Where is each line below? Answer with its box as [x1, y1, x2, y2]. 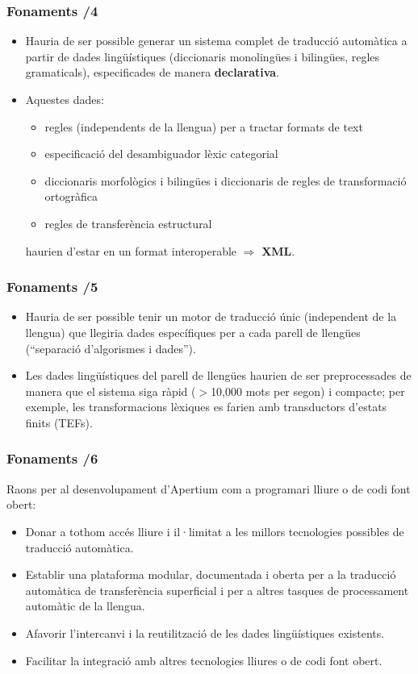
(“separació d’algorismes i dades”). [25, 339, 196, 356]
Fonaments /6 [6, 448, 98, 468]
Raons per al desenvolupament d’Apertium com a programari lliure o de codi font [6, 480, 411, 497]
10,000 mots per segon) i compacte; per [211, 382, 405, 399]
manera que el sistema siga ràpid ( [25, 382, 196, 399]
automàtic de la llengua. [25, 597, 145, 614]
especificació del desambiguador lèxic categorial [44, 145, 278, 162]
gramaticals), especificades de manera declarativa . [25, 64, 280, 81]
